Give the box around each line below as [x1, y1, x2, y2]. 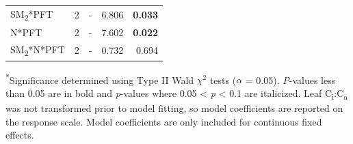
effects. [5, 128, 34, 142]
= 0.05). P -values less [245, 72, 336, 87]
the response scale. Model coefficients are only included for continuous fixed [5, 114, 322, 128]
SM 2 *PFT [10, 6, 53, 23]
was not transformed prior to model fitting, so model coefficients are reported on [5, 100, 343, 115]
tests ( [209, 72, 237, 87]
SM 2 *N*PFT [10, 42, 65, 58]
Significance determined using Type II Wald [9, 72, 194, 87]
